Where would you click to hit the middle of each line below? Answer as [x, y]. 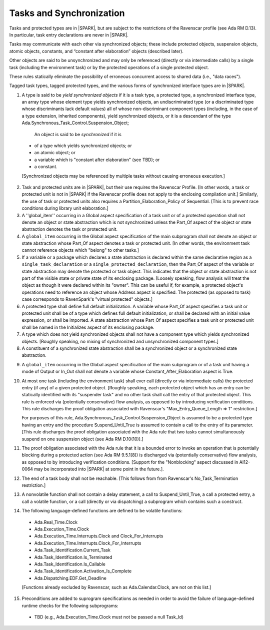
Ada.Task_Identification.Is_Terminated [73, 557]
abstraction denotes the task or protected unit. [69, 229]
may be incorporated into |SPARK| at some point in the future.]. [99, 469]
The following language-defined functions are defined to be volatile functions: [102, 511]
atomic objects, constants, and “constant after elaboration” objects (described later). [96, 51]
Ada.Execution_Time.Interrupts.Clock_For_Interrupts [88, 543]
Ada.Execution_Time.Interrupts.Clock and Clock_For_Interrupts [99, 536]
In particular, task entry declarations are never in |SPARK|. [69, 35]
